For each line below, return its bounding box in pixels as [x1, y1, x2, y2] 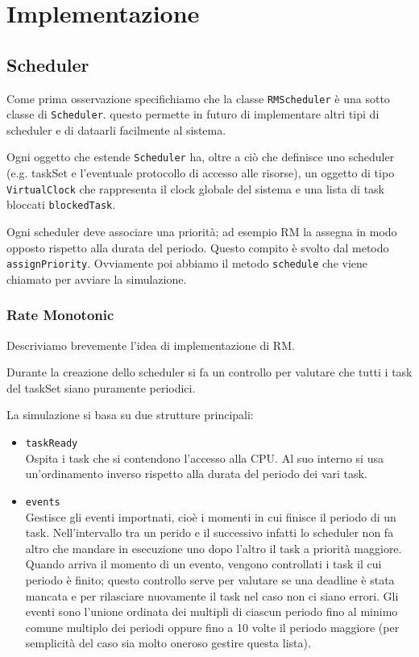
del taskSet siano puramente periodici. [6, 379, 196, 396]
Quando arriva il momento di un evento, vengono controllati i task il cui [25, 555, 382, 572]
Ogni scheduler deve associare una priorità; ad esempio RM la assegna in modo [6, 223, 397, 240]
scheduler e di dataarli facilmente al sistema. [6, 121, 226, 138]
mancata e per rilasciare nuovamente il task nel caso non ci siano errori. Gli [25, 587, 399, 604]
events [25, 496, 60, 508]
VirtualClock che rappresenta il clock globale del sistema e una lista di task [6, 180, 384, 197]
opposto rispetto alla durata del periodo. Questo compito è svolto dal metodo [6, 239, 389, 256]
